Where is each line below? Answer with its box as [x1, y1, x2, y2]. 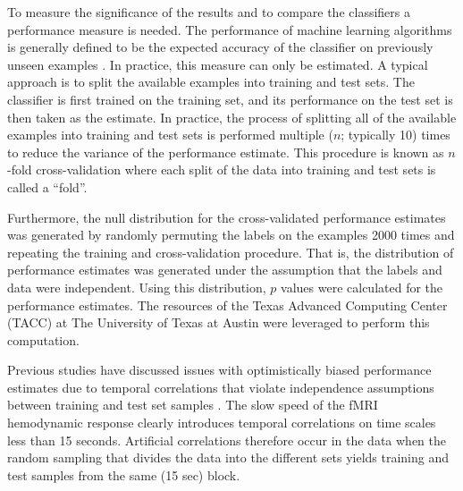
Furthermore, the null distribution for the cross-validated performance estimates [7, 207, 446, 226]
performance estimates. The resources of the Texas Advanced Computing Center [7, 295, 448, 314]
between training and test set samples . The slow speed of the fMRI [7, 395, 378, 414]
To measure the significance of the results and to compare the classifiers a [7, 3, 410, 21]
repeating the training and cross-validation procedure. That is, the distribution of [7, 242, 454, 261]
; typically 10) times [341, 125, 450, 144]
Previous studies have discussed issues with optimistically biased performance [7, 360, 432, 379]
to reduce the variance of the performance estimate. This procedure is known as [7, 142, 444, 161]
